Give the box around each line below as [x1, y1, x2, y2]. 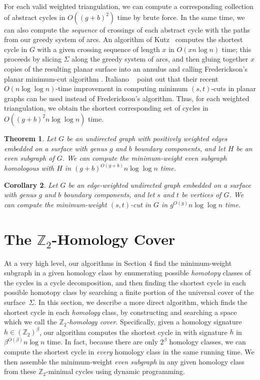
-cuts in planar [211, 83, 256, 94]
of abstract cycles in [4, 12, 65, 22]
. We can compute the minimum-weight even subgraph [62, 153, 227, 163]
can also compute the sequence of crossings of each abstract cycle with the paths [4, 24, 250, 35]
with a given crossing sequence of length [37, 44, 160, 54]
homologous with [4, 163, 54, 173]
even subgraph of [4, 153, 54, 163]
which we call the [4, 316, 57, 327]
